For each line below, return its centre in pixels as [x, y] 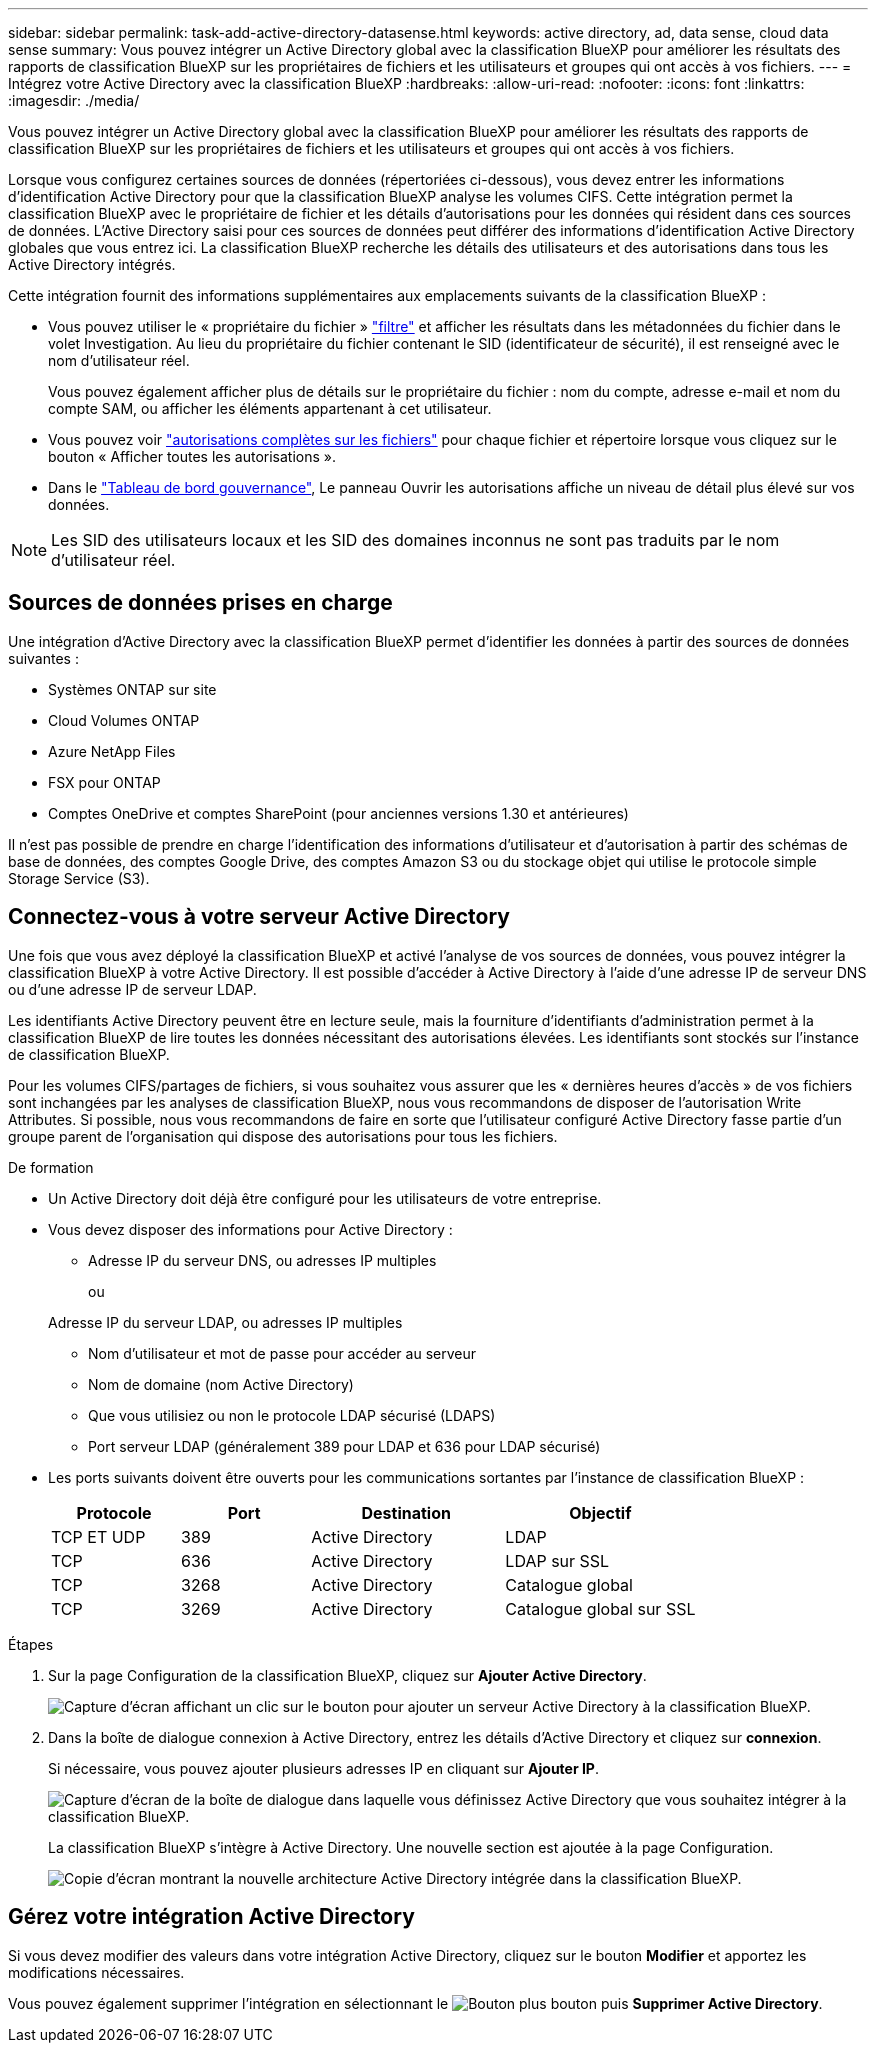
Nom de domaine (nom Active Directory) [221, 1384]
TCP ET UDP [98, 1536]
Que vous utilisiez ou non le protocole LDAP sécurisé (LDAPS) [292, 1415]
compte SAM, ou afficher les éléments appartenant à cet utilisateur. [270, 408]
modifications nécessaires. [96, 1972]
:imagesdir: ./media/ [74, 100]
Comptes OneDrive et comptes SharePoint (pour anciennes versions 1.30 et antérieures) [338, 813]
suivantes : [43, 658]
